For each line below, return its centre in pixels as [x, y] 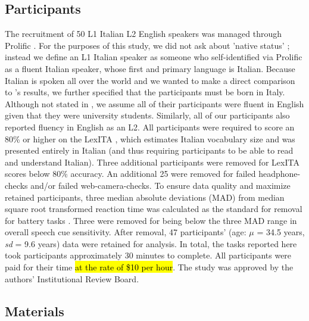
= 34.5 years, [281, 232]
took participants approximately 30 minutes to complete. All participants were [148, 255]
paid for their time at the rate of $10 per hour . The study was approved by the [149, 267]
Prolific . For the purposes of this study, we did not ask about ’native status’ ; [147, 45]
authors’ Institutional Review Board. [72, 278]
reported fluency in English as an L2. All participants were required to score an [150, 127]
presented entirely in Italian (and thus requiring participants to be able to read [149, 150]
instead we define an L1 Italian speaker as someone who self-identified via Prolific [154, 57]
